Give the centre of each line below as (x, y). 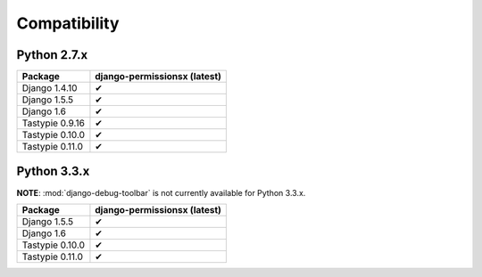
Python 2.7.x (52, 55)
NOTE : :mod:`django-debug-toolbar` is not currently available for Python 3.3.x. (161, 192)
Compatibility (68, 23)
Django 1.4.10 (50, 88)
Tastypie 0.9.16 (53, 123)
